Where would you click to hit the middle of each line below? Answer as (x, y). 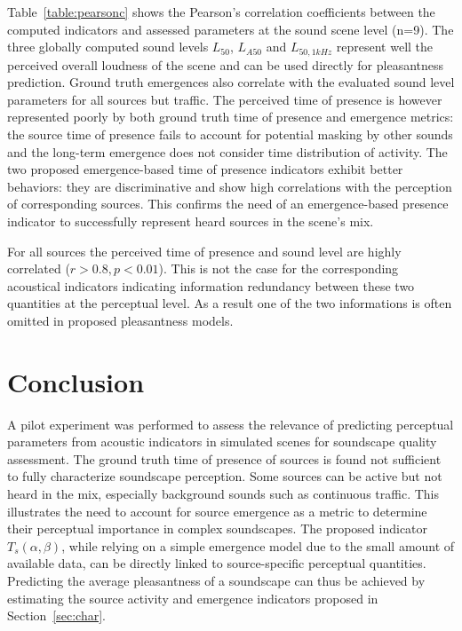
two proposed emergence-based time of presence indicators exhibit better (205, 169)
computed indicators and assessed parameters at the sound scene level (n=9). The (231, 29)
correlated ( (39, 268)
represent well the (385, 47)
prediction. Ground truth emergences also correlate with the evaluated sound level (231, 82)
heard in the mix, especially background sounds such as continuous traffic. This (223, 494)
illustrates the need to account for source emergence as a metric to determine (217, 511)
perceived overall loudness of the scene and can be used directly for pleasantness (226, 64)
